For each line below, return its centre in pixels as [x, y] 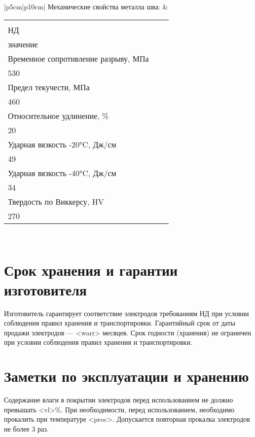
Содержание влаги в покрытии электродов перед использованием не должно [119, 400]
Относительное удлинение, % [58, 115]
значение [23, 44]
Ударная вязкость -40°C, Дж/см [62, 173]
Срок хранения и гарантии [91, 270]
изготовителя [46, 289]
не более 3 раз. [26, 428]
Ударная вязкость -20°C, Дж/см [62, 144]
